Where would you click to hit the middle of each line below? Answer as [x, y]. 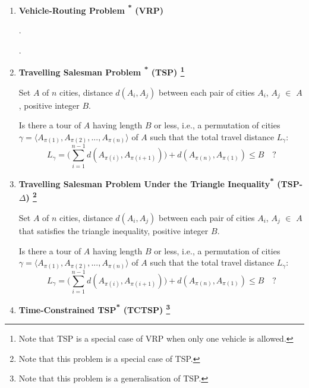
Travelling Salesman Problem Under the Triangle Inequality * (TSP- [160, 183]
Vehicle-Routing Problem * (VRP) [91, 9]
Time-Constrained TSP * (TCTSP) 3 [94, 308]
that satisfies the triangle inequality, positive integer [113, 231]
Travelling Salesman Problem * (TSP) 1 [102, 71]
